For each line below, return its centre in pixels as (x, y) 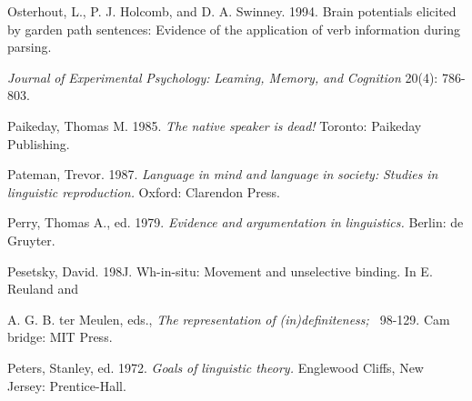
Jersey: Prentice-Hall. (67, 385)
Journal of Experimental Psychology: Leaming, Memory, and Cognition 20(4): (223, 77)
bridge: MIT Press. (60, 337)
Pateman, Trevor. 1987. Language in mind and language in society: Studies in (223, 174)
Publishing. (39, 143)
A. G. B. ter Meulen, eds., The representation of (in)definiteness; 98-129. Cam (229, 319)
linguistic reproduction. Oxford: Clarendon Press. (144, 191)
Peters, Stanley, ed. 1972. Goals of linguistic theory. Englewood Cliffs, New (216, 367)
